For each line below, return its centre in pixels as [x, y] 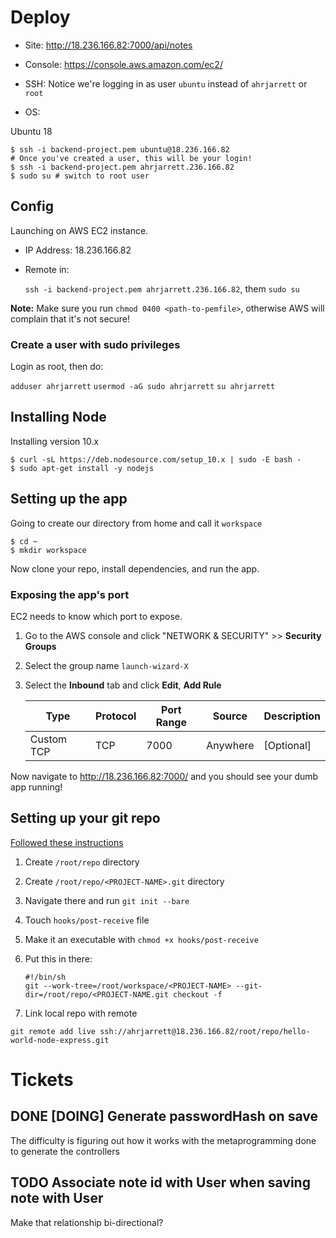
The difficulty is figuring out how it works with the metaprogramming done [163, 1140]
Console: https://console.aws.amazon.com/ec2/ [123, 64]
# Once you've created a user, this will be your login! [131, 158]
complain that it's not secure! [70, 318]
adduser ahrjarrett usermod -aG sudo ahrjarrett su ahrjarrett [143, 387]
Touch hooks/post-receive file [87, 920]
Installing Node [58, 417]
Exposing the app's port [70, 594]
